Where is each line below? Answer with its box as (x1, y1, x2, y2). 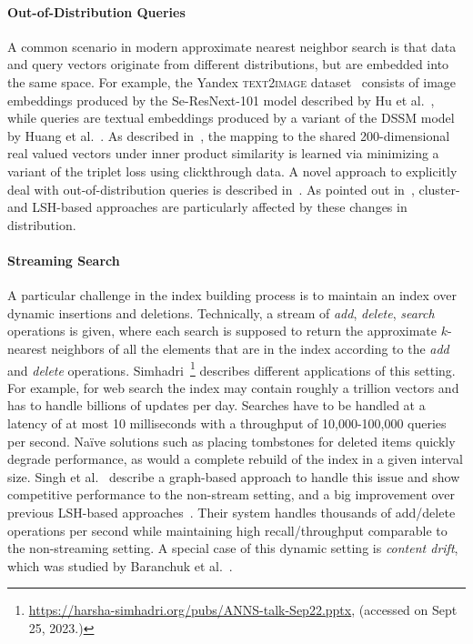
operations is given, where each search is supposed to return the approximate (7, 321, 438, 340)
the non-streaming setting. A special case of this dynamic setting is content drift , (7, 538, 458, 558)
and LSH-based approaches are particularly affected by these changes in (7, 197, 408, 216)
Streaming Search (7, 250, 120, 269)
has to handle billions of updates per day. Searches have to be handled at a (7, 396, 426, 415)
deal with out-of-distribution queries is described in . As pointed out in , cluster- (7, 179, 460, 198)
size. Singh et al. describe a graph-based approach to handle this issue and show (7, 467, 460, 486)
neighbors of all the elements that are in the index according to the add (51, 338, 449, 357)
